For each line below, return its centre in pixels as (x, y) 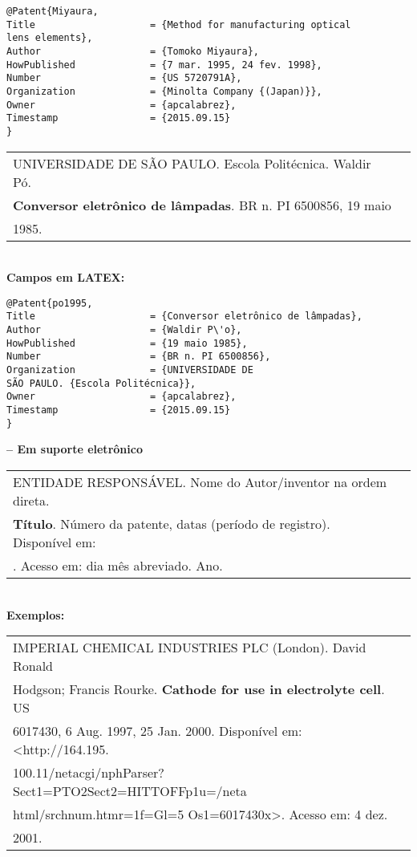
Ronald (33, 666)
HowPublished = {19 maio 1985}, (127, 343)
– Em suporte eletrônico (75, 449)
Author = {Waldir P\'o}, (124, 330)
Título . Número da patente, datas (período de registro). (172, 523)
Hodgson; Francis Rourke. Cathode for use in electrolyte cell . (199, 689)
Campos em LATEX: (66, 277)
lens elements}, (50, 38)
